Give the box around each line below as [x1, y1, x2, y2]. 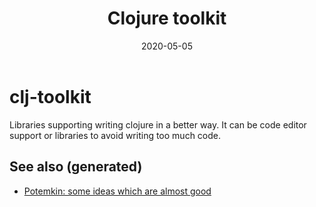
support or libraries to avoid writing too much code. [9, 129, 222, 141]
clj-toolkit [9, 85, 92, 108]
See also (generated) [9, 158, 143, 176]
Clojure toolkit [107, 7, 227, 30]
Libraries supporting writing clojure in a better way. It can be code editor [9, 118, 307, 131]
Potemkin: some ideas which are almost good [23, 185, 212, 197]
